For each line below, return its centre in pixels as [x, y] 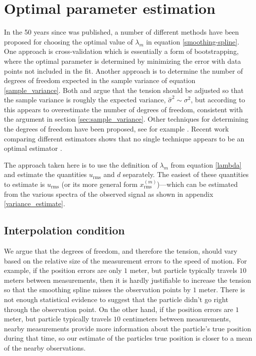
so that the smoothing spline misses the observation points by [97, 289]
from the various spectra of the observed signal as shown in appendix [109, 194]
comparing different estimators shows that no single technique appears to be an [124, 138]
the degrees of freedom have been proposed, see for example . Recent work [116, 129]
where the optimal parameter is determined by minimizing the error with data [123, 61]
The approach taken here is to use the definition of [81, 164]
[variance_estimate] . [35, 203]
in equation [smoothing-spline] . [193, 41]
